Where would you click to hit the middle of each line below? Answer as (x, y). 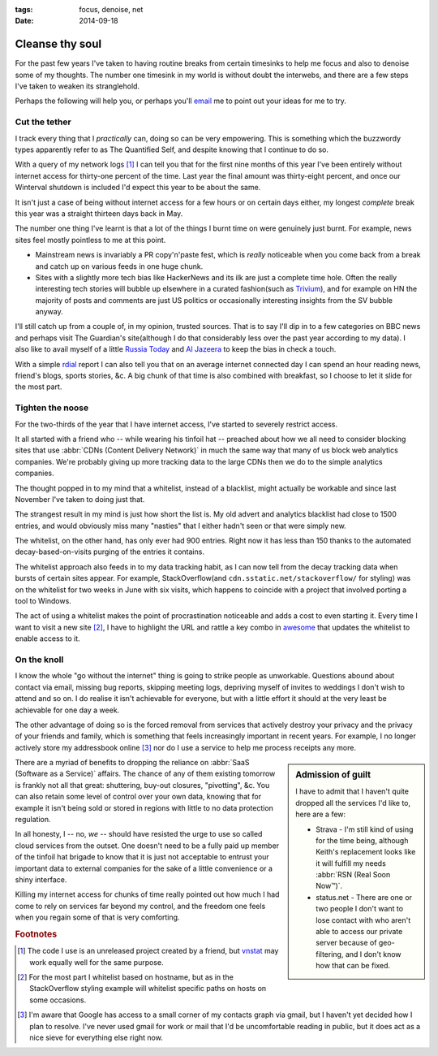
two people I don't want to (360, 909)
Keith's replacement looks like (366, 852)
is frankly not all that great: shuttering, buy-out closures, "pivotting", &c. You (142, 785)
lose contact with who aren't (363, 920)
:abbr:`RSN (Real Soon (353, 875)
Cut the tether (43, 122)
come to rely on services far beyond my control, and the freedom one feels (140, 906)
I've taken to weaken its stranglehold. (77, 86)
